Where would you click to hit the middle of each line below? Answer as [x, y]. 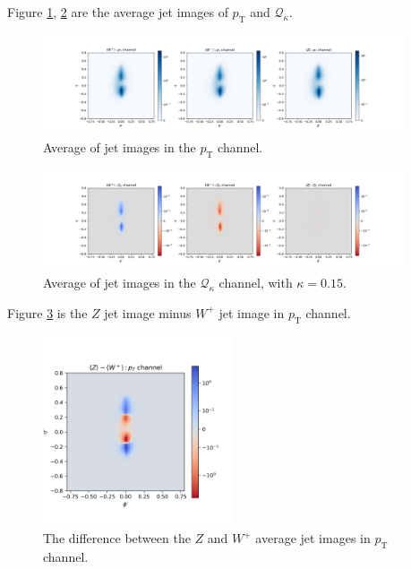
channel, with [256, 283]
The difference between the [117, 538]
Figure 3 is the [47, 312]
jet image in [252, 312]
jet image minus [148, 312]
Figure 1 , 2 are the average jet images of [118, 12]
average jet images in [313, 538]
